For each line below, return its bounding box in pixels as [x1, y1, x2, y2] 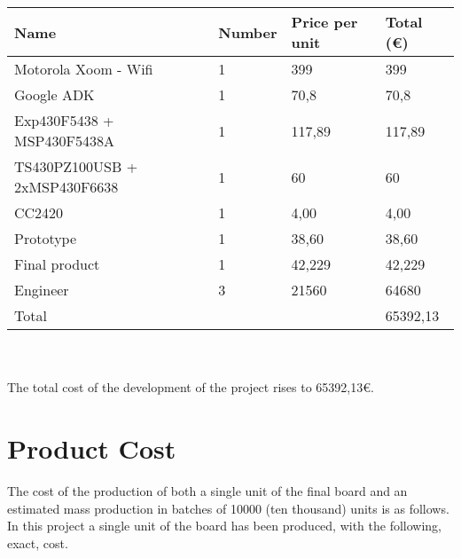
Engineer [14, 279, 69, 300]
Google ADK [14, 84, 95, 105]
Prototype [14, 228, 77, 248]
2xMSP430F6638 [14, 177, 119, 197]
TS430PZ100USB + [14, 156, 138, 177]
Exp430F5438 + [14, 110, 114, 130]
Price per [291, 12, 358, 32]
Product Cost [7, 429, 176, 466]
